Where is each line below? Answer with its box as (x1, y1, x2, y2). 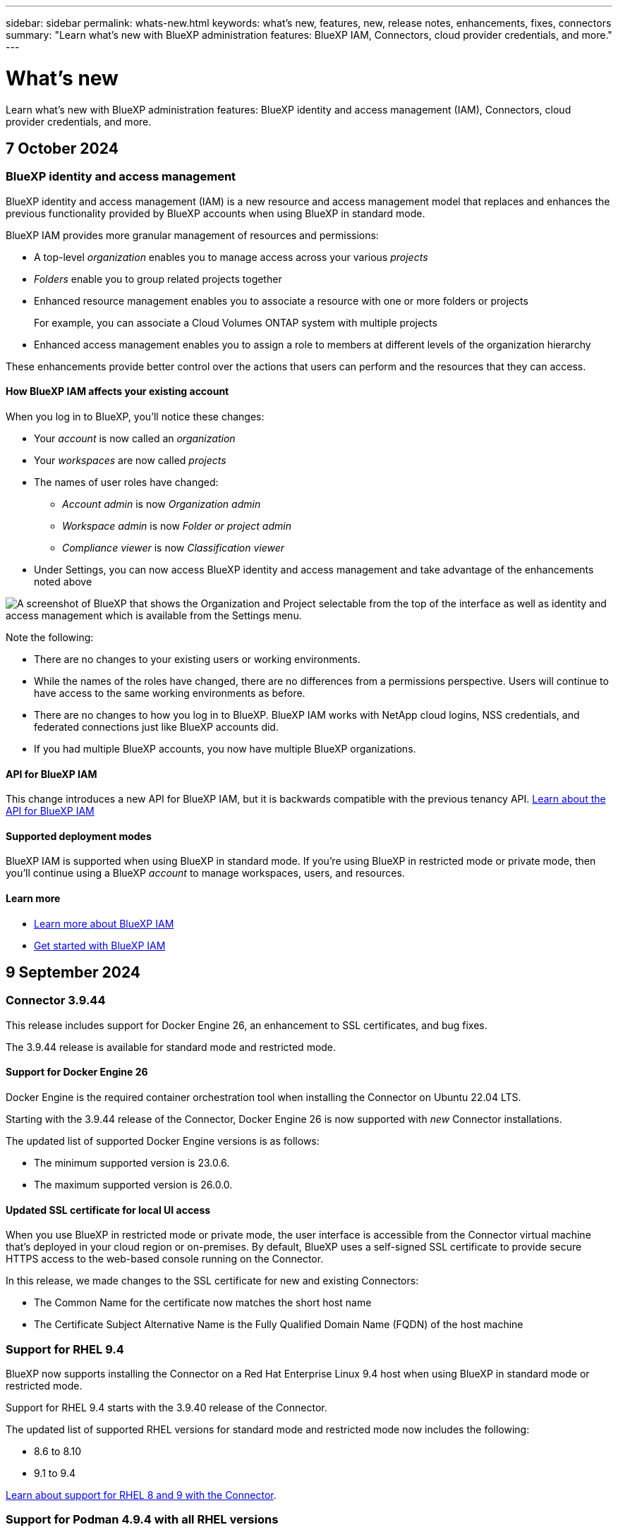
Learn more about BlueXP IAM (34, 917, 174, 930)
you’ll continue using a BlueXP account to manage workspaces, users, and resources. (6, 867, 405, 880)
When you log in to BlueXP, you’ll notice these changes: (6, 410, 265, 422)
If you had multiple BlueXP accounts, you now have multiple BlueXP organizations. (34, 742, 416, 755)
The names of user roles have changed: (34, 475, 219, 488)
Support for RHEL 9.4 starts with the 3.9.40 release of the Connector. (6, 1402, 327, 1414)
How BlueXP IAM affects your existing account (6, 385, 229, 398)
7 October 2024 (6, 139, 119, 157)
